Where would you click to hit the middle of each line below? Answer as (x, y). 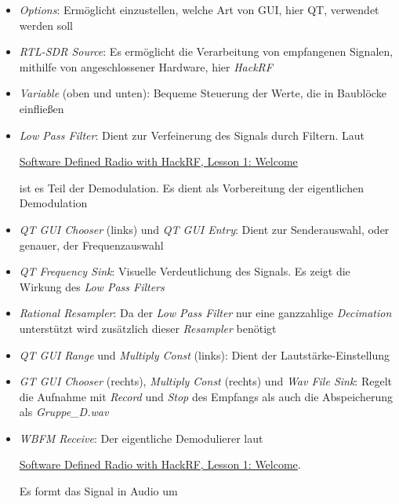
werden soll (46, 25)
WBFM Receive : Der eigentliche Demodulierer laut (141, 438)
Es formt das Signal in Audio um (98, 491)
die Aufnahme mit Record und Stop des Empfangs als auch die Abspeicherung (206, 396)
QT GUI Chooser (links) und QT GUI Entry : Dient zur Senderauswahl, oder (204, 229)
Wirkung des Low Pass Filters (92, 286)
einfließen (42, 108)
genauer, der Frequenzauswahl (91, 245)
